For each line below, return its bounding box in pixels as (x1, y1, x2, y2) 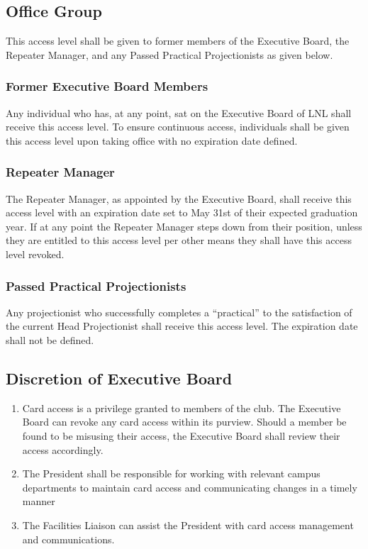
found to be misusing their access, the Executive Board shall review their (22, 428, 340, 443)
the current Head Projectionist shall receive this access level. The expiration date (6, 318, 358, 333)
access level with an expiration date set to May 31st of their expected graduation (6, 205, 358, 220)
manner (22, 494, 55, 509)
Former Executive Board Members (6, 77, 208, 95)
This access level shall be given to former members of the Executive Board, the (6, 33, 350, 48)
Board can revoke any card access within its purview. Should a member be (22, 414, 347, 429)
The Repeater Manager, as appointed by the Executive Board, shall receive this (6, 191, 352, 206)
